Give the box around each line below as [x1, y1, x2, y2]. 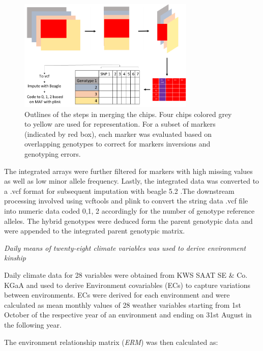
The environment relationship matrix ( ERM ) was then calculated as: [4, 336, 218, 347]
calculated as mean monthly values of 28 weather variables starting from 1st [4, 299, 242, 310]
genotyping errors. [24, 149, 81, 159]
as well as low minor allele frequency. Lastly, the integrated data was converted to [4, 175, 259, 186]
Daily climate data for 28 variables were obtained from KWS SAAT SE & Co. [4, 270, 248, 280]
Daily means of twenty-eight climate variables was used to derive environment [4, 242, 246, 253]
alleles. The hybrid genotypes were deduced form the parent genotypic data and [4, 215, 253, 226]
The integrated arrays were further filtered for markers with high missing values [4, 165, 253, 176]
